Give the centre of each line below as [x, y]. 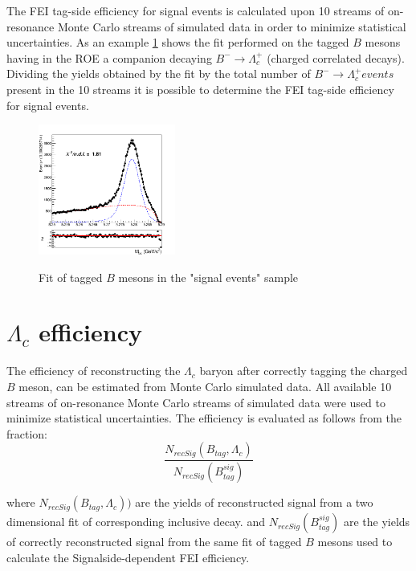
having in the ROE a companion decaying [109, 57]
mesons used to [355, 542]
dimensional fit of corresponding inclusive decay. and [136, 522]
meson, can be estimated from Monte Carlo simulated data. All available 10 [205, 386]
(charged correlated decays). [336, 57]
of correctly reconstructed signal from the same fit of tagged [154, 542]
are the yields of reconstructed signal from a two [254, 502]
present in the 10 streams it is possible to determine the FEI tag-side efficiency [200, 89]
